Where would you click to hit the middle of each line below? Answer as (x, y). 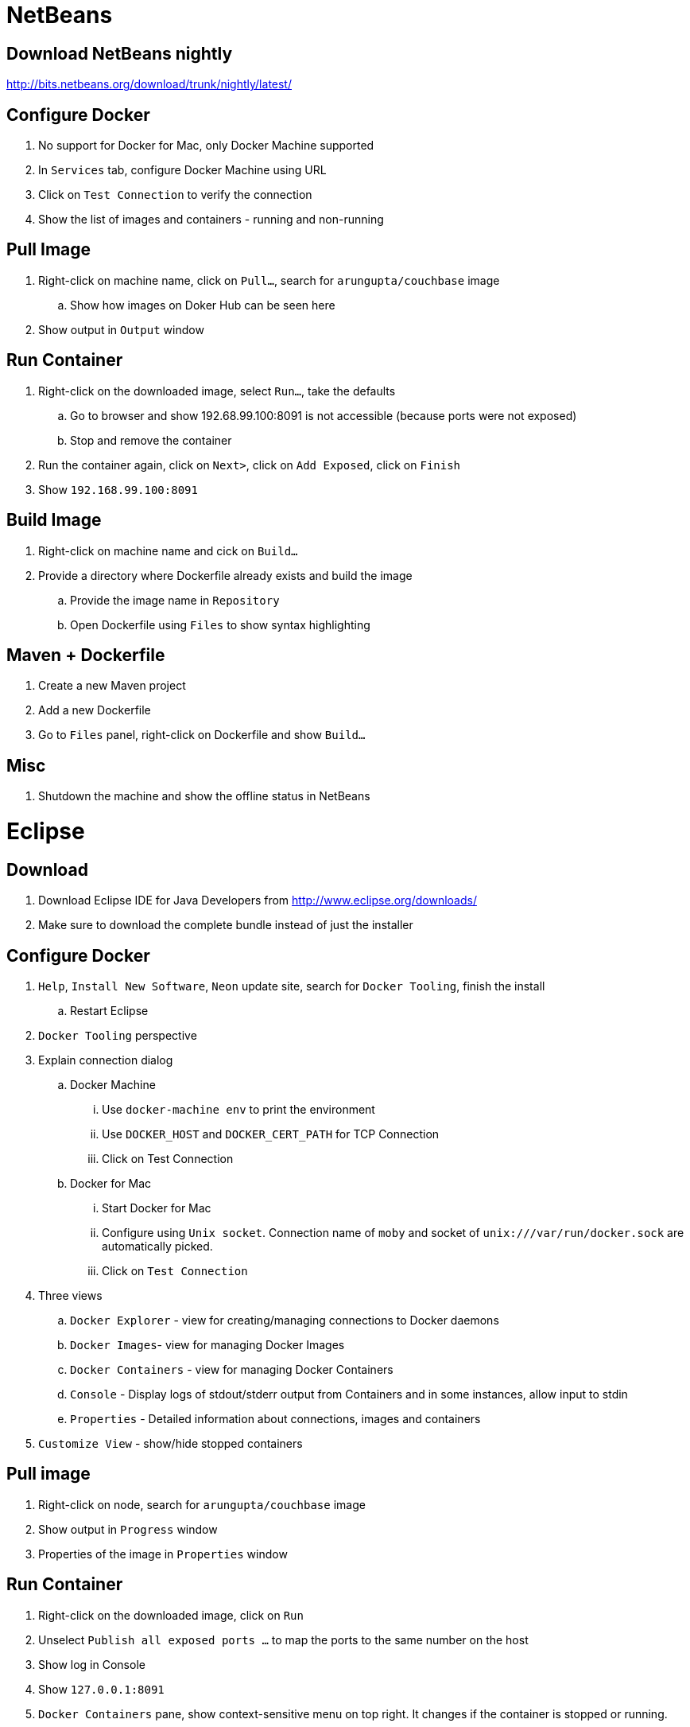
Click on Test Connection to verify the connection (175, 195)
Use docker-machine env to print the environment (238, 1109)
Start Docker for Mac (157, 1208)
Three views (70, 1295)
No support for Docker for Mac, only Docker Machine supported (206, 146)
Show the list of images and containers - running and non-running (211, 220)
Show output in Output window (121, 329)
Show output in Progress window (128, 1529)
